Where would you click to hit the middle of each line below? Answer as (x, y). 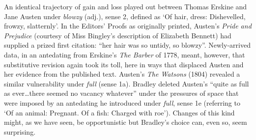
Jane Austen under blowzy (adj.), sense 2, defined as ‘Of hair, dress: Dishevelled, (125, 16)
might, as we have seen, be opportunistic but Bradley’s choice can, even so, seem (126, 122)
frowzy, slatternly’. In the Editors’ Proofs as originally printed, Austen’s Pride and (128, 26)
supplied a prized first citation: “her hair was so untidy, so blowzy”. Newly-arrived (127, 45)
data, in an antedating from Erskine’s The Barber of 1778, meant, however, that (125, 54)
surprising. (20, 131)
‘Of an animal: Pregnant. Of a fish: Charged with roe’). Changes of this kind (119, 112)
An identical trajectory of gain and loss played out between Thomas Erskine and (126, 6)
